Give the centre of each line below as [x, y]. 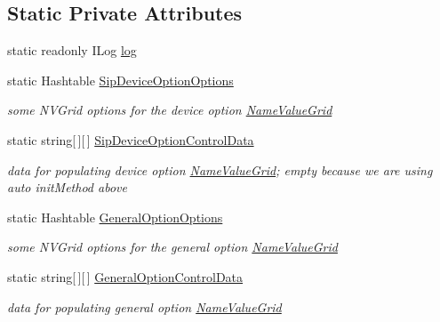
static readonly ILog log [72, 50]
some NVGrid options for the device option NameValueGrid [170, 110]
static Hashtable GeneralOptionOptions [115, 217]
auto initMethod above [67, 187]
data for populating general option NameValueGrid [144, 306]
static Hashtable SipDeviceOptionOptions [120, 80]
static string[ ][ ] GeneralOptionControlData [125, 276]
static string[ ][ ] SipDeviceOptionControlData [131, 139]
